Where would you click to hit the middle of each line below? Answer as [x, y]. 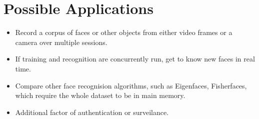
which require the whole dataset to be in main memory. [100, 95]
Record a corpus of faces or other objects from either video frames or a [124, 32]
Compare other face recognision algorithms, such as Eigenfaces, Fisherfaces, [131, 85]
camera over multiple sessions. [61, 42]
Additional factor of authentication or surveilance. [92, 112]
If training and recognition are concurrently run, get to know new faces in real [135, 59]
